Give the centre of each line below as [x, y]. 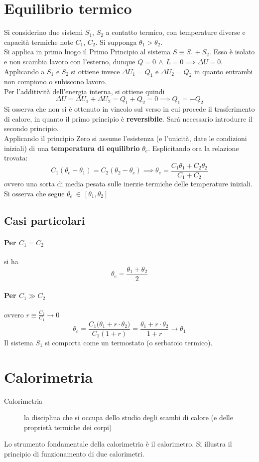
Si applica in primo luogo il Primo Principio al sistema [87, 52]
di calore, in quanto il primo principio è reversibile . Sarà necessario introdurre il [128, 118]
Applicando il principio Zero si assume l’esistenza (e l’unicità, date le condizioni [126, 138]
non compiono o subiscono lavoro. [55, 81]
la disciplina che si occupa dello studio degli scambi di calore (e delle [129, 417]
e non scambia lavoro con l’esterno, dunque [70, 61]
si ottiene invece [95, 71]
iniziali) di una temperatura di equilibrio [72, 148]
